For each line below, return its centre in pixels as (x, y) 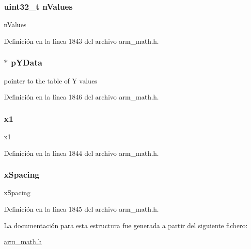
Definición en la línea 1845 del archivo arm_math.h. (81, 209)
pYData (27, 62)
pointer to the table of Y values (51, 80)
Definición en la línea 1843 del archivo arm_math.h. (81, 41)
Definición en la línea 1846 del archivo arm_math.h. (81, 97)
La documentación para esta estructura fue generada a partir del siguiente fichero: (126, 225)
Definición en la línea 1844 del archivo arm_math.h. (81, 153)
